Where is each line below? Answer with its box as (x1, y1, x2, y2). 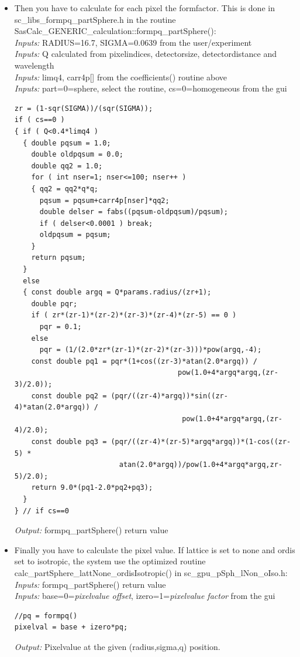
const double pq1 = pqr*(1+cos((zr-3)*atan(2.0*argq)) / (31, 357, 258, 365)
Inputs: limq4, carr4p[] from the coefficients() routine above (14, 70, 227, 83)
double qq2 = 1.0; (31, 161, 103, 170)
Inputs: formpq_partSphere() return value (14, 578, 166, 590)
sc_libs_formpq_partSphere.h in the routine (14, 13, 176, 25)
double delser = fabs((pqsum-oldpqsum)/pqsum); (39, 208, 228, 216)
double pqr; (31, 299, 78, 308)
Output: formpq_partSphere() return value (14, 524, 168, 536)
